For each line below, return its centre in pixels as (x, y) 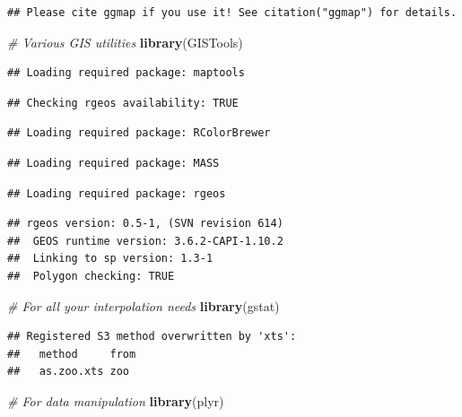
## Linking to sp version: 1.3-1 (110, 259)
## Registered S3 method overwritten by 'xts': (152, 337)
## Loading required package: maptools (126, 73)
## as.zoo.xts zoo (69, 372)
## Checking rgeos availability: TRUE (123, 103)
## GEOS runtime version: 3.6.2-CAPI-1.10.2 (145, 241)
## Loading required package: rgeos (117, 193)
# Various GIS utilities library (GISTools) (125, 42)
